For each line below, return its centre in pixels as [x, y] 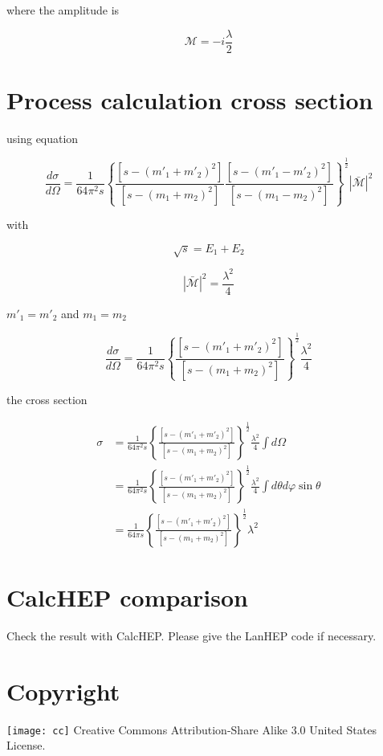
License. [26, 745]
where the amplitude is [63, 10]
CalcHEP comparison [127, 597]
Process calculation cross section [190, 99]
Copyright [63, 691]
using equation [43, 138]
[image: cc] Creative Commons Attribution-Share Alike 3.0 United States [191, 729]
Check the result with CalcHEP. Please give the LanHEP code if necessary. [191, 635]
